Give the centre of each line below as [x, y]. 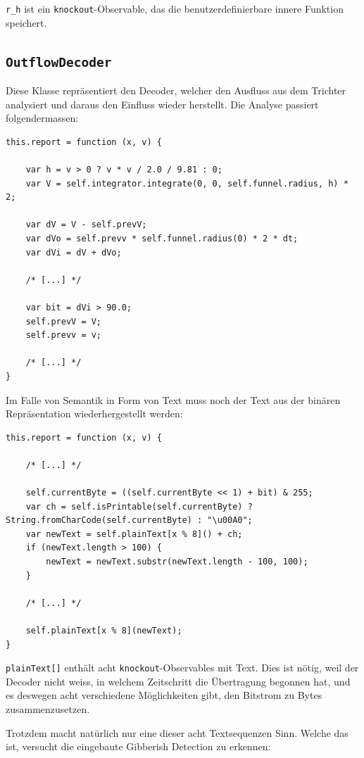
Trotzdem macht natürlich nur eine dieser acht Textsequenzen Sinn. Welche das [177, 732]
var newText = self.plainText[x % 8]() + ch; [134, 534]
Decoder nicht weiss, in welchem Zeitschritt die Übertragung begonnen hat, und [178, 681]
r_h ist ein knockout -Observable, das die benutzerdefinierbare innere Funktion [175, 8]
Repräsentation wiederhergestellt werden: [94, 413]
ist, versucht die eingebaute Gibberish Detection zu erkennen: [138, 746]
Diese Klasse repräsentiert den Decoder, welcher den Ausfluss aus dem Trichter [176, 90]
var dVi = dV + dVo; [74, 252]
